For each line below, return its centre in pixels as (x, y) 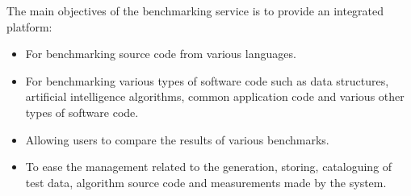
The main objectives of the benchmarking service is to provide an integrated (195, 10)
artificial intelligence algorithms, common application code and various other (215, 96)
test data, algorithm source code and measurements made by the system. (206, 182)
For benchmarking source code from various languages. (161, 54)
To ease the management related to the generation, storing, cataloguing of (209, 167)
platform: (29, 26)
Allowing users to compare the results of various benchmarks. (177, 139)
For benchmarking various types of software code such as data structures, (207, 80)
